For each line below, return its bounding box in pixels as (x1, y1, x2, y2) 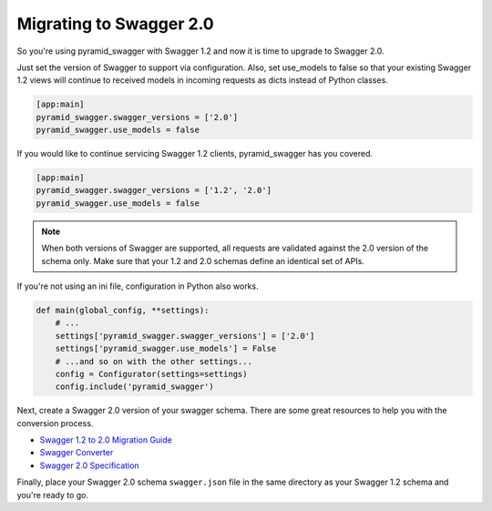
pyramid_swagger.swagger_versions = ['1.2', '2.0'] (36, 185, 272, 196)
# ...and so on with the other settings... (55, 356, 252, 366)
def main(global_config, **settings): (36, 305, 210, 315)
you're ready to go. (16, 489, 89, 500)
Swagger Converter (39, 447, 114, 458)
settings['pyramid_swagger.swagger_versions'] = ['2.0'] (55, 331, 315, 341)
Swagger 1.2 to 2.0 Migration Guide (39, 434, 172, 445)
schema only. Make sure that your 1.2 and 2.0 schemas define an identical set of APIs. (41, 255, 364, 266)
